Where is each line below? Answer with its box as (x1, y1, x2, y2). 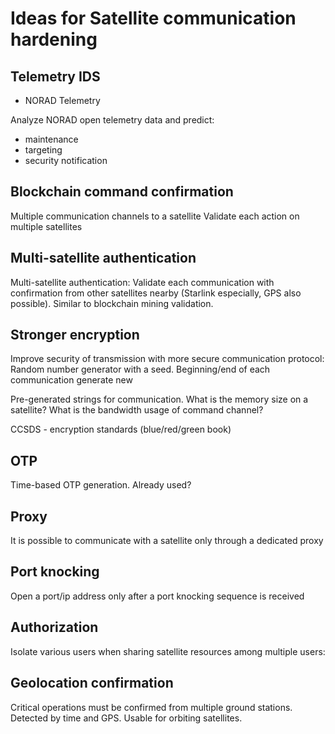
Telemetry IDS (10, 68, 101, 85)
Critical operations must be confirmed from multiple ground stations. (10, 701, 293, 713)
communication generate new (10, 374, 133, 386)
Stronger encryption (10, 327, 140, 344)
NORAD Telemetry (24, 95, 101, 106)
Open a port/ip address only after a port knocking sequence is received (10, 590, 305, 602)
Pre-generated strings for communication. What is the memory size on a (10, 393, 309, 406)
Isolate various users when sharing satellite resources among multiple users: (10, 645, 326, 657)
